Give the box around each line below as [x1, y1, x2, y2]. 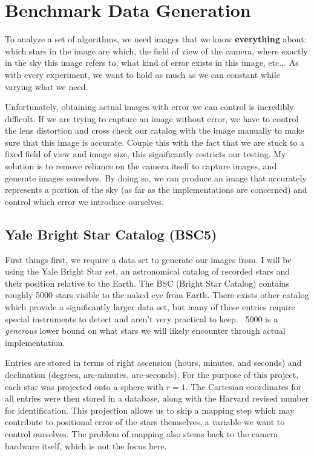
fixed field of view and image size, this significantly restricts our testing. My [5, 148, 286, 160]
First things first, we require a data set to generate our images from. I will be [5, 253, 292, 265]
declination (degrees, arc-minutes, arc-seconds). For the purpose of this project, [5, 368, 299, 380]
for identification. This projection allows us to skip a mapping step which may [5, 403, 295, 416]
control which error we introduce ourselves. [5, 195, 164, 207]
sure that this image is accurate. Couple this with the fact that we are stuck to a [5, 135, 305, 148]
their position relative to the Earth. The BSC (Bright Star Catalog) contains [5, 276, 290, 289]
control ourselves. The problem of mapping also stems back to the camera [5, 427, 278, 440]
